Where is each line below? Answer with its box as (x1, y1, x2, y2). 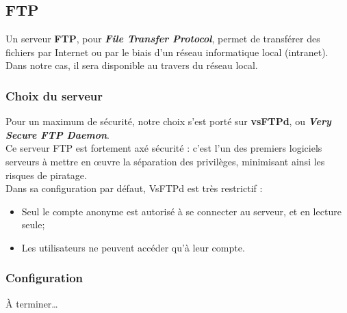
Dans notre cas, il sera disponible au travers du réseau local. (5, 58, 258, 72)
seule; (21, 217, 45, 232)
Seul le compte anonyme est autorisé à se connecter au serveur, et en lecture (21, 204, 342, 218)
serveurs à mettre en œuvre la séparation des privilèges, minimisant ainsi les (5, 154, 325, 168)
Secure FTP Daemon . (5, 127, 110, 141)
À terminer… (5, 296, 58, 310)
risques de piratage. (5, 167, 87, 182)
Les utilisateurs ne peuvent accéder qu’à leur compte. (21, 240, 245, 254)
